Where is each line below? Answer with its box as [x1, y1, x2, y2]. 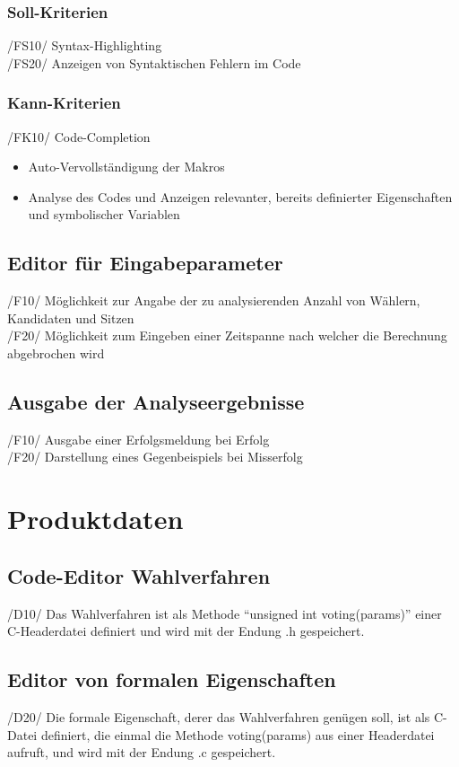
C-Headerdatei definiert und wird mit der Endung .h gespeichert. [7, 622, 365, 640]
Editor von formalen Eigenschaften [7, 666, 336, 693]
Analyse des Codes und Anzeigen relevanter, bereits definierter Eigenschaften [28, 187, 453, 206]
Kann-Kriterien [7, 92, 121, 114]
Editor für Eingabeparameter [7, 249, 283, 277]
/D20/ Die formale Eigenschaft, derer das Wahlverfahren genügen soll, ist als [7, 707, 430, 726]
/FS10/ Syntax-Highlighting [7, 36, 162, 55]
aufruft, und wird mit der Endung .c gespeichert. [7, 743, 276, 762]
